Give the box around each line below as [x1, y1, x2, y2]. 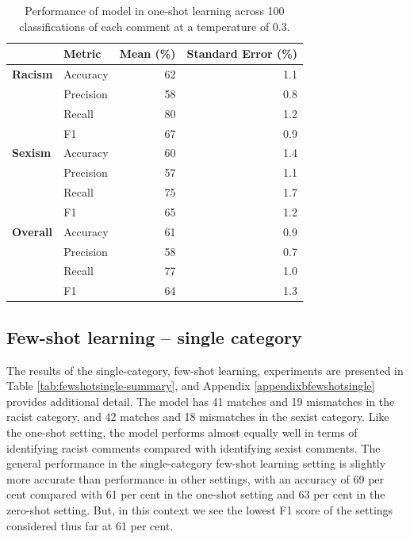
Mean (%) [119, 45, 176, 62]
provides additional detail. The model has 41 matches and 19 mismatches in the [6, 392, 395, 409]
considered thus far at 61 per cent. [6, 517, 174, 533]
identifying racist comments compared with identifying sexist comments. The [6, 439, 381, 456]
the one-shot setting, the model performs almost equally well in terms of [6, 423, 358, 440]
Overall [12, 223, 52, 239]
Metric [63, 45, 102, 62]
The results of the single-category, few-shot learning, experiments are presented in [6, 361, 404, 378]
